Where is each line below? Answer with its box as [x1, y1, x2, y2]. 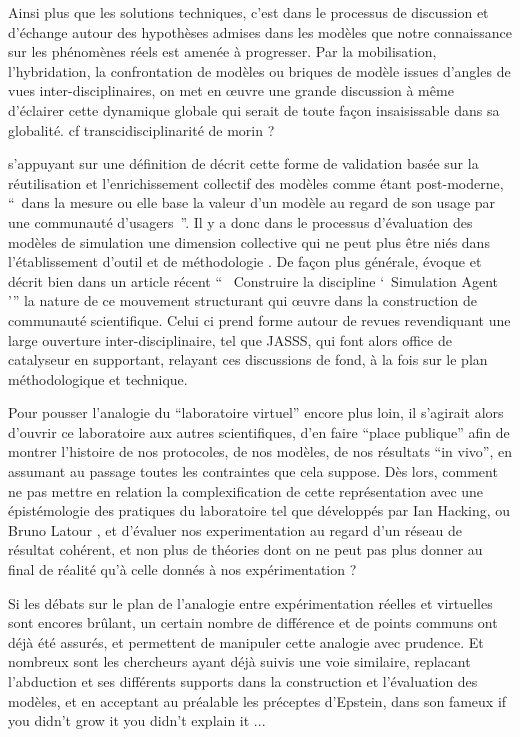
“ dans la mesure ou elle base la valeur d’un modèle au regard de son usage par [8, 192, 496, 213]
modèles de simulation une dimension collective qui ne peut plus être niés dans [8, 231, 490, 252]
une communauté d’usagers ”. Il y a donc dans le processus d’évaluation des [8, 211, 473, 232]
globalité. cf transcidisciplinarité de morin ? [8, 119, 275, 140]
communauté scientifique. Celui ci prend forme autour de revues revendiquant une [8, 309, 511, 330]
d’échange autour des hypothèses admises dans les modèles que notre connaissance [8, 21, 513, 42]
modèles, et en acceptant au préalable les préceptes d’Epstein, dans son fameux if [8, 690, 507, 711]
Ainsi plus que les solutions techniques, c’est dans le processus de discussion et [8, 2, 489, 22]
